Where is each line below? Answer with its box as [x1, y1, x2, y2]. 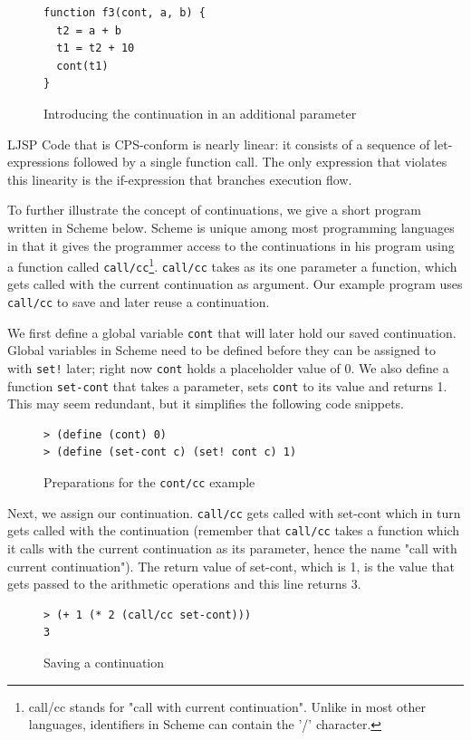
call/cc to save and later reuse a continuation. [7, 293, 270, 312]
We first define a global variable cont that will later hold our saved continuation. [7, 322, 457, 341]
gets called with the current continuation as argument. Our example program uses [7, 274, 463, 293]
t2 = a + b [56, 24, 121, 37]
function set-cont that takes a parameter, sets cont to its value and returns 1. [7, 376, 447, 395]
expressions [7, 152, 70, 171]
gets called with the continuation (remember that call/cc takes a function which [7, 521, 460, 540]
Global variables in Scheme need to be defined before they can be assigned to [7, 341, 436, 360]
